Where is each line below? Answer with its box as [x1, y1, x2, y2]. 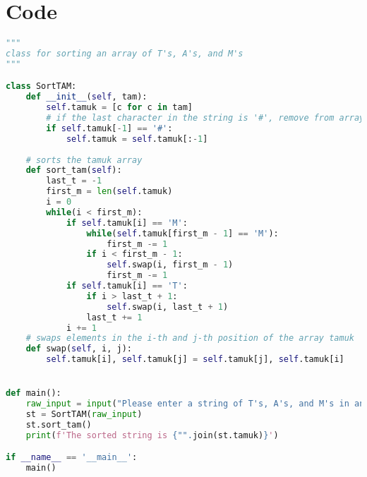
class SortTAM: [6, 81, 77, 92]
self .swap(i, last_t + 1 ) [107, 301, 229, 312]
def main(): [6, 388, 61, 399]
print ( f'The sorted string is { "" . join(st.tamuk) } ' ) [25, 430, 279, 440]
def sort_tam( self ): [25, 165, 122, 176]
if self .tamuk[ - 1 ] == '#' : [46, 123, 173, 133]
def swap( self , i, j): [25, 344, 132, 354]
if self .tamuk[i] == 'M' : [66, 217, 188, 228]
